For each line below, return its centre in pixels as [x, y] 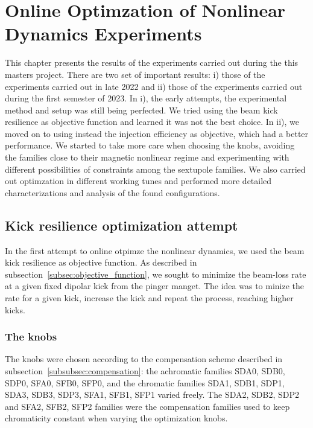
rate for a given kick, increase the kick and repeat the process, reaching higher [149, 298]
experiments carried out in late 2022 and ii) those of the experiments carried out [154, 86]
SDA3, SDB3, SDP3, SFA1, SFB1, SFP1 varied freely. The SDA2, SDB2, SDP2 [152, 394]
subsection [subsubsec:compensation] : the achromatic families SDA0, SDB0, [145, 371]
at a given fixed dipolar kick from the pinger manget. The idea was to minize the [155, 286]
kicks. [15, 309]
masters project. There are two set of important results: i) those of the [135, 74]
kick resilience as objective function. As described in [101, 262]
